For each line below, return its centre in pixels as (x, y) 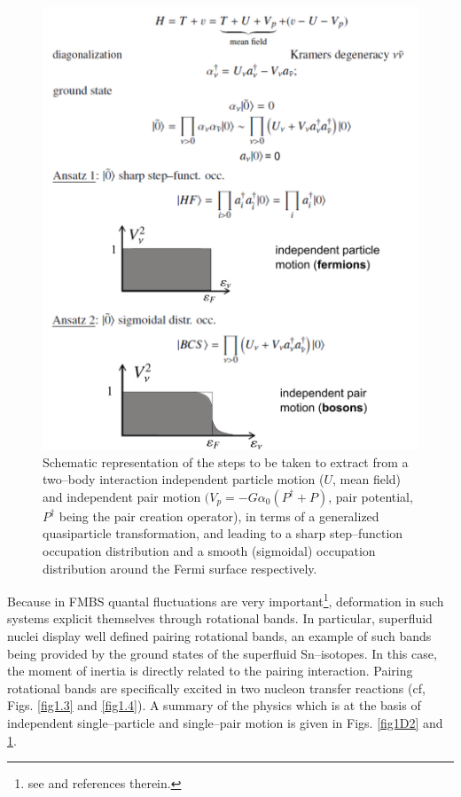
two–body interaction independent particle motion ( (184, 479)
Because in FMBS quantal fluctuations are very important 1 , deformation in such (226, 600)
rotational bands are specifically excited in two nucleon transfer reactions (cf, (216, 688)
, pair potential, (371, 496)
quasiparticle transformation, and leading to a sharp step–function (223, 533)
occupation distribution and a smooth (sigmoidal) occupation (209, 551)
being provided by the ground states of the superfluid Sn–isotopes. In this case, (222, 653)
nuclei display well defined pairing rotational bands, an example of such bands (219, 636)
